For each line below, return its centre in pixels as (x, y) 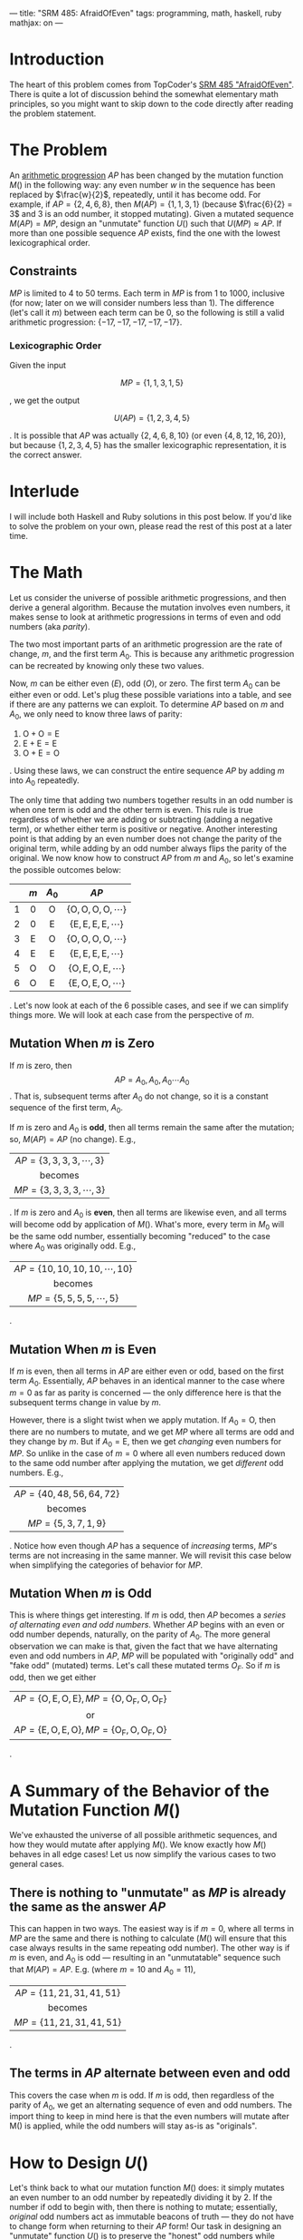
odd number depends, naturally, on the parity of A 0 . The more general (140, 1635)
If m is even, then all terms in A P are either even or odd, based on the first (147, 1371)
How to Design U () (79, 2162)
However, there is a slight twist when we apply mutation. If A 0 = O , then (142, 1421)
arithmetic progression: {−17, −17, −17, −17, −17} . (96, 322)
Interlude (44, 491)
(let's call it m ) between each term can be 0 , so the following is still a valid (147, 312)
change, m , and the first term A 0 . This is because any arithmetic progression (152, 655)
